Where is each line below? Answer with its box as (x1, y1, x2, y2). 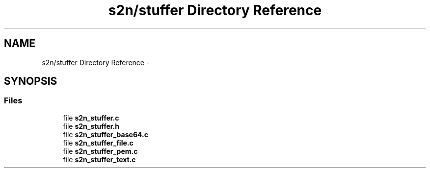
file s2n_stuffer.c (63, 113, 119, 122)
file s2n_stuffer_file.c (63, 138, 134, 147)
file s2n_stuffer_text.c (63, 155, 136, 164)
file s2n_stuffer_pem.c (63, 147, 138, 155)
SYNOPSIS (4, 75, 57, 88)
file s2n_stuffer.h (63, 122, 119, 130)
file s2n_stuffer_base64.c (63, 130, 148, 139)
